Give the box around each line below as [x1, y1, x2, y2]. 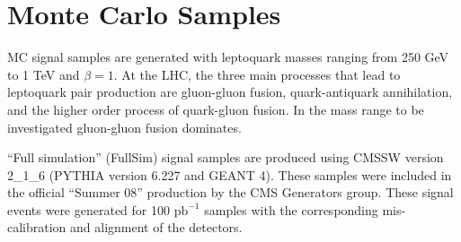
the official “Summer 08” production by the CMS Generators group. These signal [7, 183, 454, 202]
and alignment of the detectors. [70, 218, 243, 237]
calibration [7, 218, 66, 237]
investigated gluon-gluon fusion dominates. [7, 117, 242, 136]
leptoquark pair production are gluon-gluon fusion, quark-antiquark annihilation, [7, 82, 453, 101]
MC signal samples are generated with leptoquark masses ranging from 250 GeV [7, 48, 449, 66]
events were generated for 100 [7, 200, 170, 219]
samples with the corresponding [204, 200, 378, 219]
